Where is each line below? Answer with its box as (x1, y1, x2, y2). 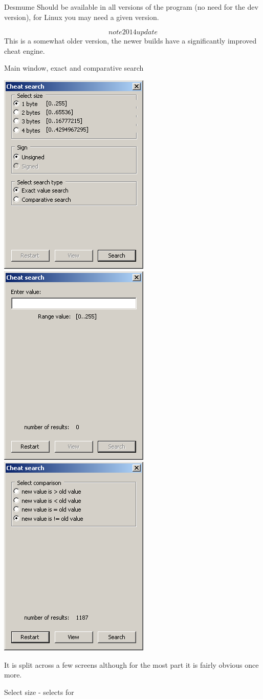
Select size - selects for (4, 686, 74, 697)
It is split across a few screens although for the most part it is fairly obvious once (4, 659, 259, 670)
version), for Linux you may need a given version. (4, 11, 159, 22)
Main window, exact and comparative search (4, 62, 144, 73)
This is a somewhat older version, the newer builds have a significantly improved (4, 35, 257, 46)
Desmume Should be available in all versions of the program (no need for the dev (4, 2, 258, 12)
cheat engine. (4, 45, 45, 56)
